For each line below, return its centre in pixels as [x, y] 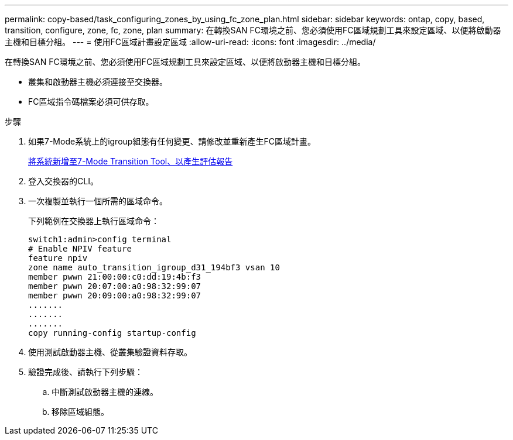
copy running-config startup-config [112, 333]
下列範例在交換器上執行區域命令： [94, 221]
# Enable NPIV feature [80, 249]
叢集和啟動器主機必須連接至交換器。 [98, 82]
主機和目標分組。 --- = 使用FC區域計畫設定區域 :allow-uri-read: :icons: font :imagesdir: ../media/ [190, 42]
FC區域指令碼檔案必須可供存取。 [91, 102]
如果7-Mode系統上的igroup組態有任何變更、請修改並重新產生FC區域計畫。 [172, 141]
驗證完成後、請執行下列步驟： [85, 372]
